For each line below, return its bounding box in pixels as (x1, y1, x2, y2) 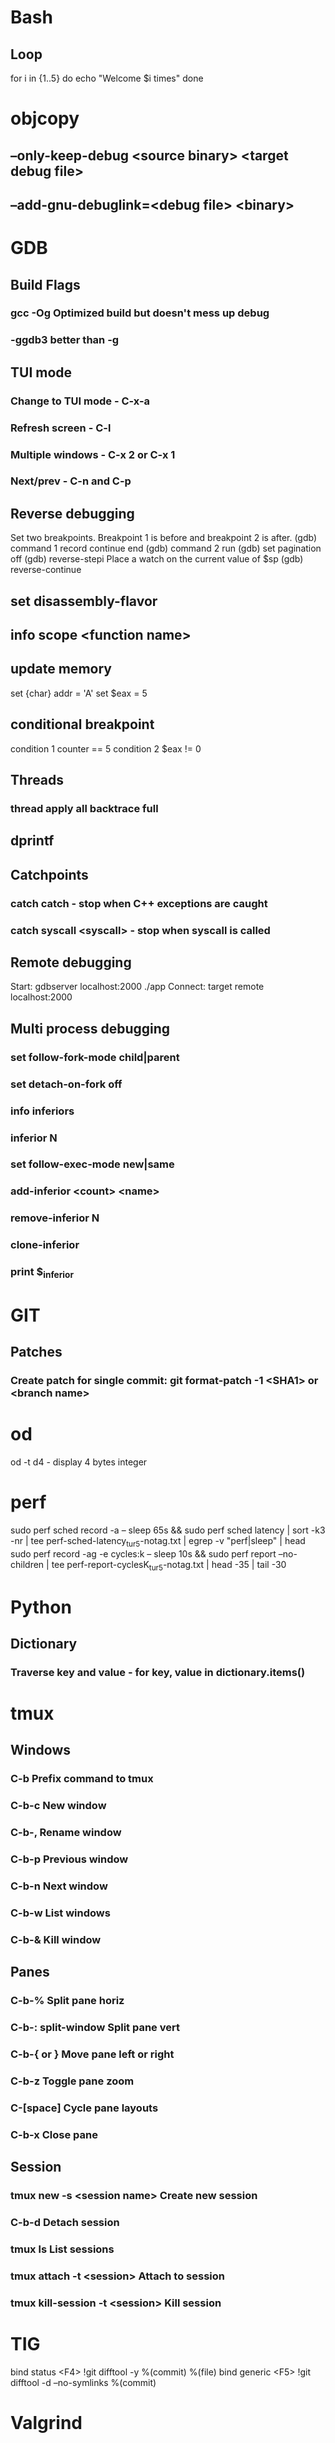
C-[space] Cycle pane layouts (10, 2101, 159, 2115)
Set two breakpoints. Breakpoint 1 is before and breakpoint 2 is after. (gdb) (10, 532, 318, 544)
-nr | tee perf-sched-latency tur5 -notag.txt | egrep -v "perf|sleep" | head (10, 1534, 306, 1549)
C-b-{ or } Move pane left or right (10, 2047, 175, 2061)
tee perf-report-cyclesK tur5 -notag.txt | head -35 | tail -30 (51, 1558, 287, 1573)
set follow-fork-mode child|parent (10, 1050, 180, 1064)
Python (10, 1596, 72, 1618)
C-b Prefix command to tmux (10, 1772, 154, 1786)
